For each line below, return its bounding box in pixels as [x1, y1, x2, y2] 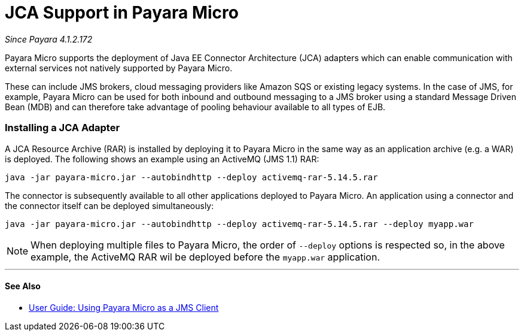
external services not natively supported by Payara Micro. [5, 62, 233, 73]
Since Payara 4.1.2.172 [5, 34, 93, 44]
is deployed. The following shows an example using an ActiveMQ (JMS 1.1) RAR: [5, 153, 319, 164]
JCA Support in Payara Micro [5, 2, 239, 23]
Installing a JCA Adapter [5, 122, 120, 134]
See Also [5, 281, 41, 292]
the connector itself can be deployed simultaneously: [5, 200, 214, 211]
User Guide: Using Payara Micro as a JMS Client [29, 302, 219, 313]
